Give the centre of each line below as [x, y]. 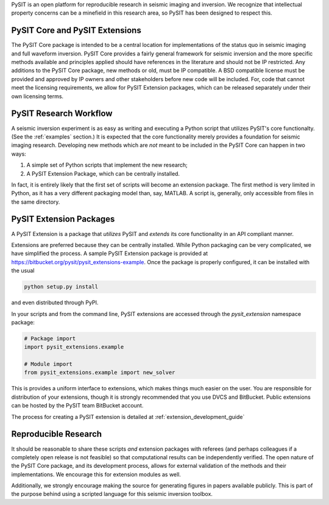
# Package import [50, 338]
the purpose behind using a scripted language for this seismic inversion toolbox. [112, 494]
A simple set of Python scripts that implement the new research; [107, 165]
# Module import [48, 364]
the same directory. [36, 202]
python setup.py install [61, 287]
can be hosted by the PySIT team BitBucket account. [77, 406]
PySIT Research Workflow [62, 114]
